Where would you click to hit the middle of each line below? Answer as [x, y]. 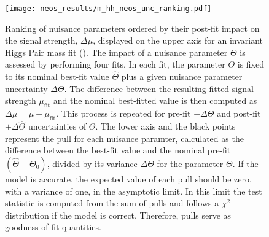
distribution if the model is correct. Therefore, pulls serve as [118, 215]
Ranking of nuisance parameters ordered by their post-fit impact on [132, 28]
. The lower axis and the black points [166, 126]
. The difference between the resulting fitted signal [159, 88]
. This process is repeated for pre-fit [123, 113]
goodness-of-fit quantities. [53, 227]
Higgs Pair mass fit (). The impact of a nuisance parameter [116, 52]
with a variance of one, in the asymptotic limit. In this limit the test [134, 191]
